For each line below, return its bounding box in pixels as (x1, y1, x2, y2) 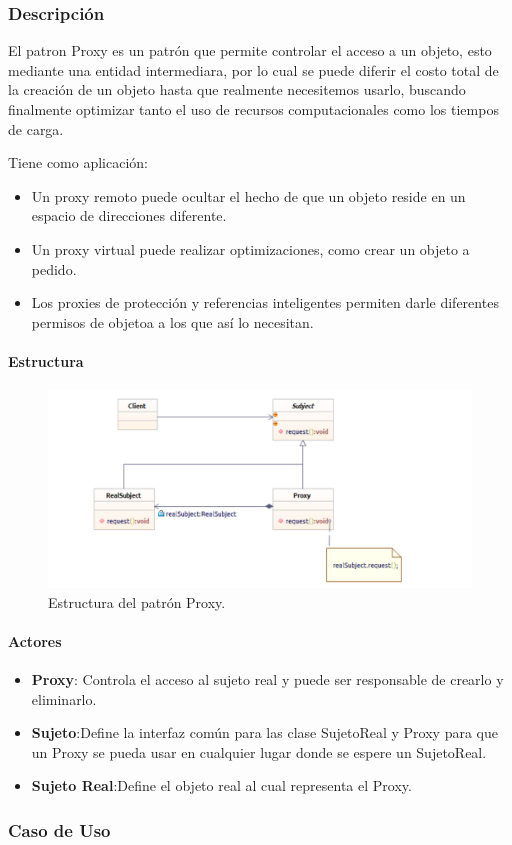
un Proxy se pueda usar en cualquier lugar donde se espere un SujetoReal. (31, 741, 487, 762)
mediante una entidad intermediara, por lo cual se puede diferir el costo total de (8, 59, 499, 80)
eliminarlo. (31, 688, 97, 709)
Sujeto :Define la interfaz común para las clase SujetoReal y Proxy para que (31, 722, 498, 743)
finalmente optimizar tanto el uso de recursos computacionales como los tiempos (8, 99, 499, 119)
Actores (8, 630, 62, 651)
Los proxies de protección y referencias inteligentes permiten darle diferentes (31, 292, 499, 313)
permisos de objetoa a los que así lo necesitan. (31, 311, 314, 332)
